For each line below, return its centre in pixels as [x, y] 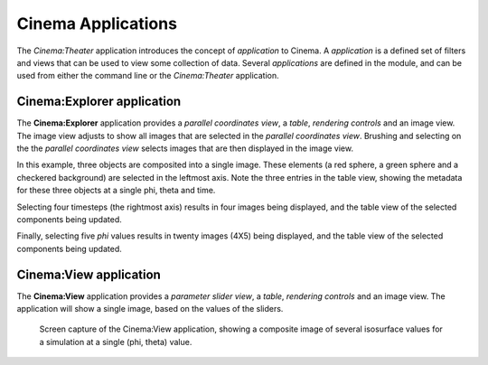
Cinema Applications [97, 23]
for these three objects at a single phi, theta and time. [116, 191]
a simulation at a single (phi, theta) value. [116, 342]
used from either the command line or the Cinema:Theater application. [148, 76]
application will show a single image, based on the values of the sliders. [150, 309]
